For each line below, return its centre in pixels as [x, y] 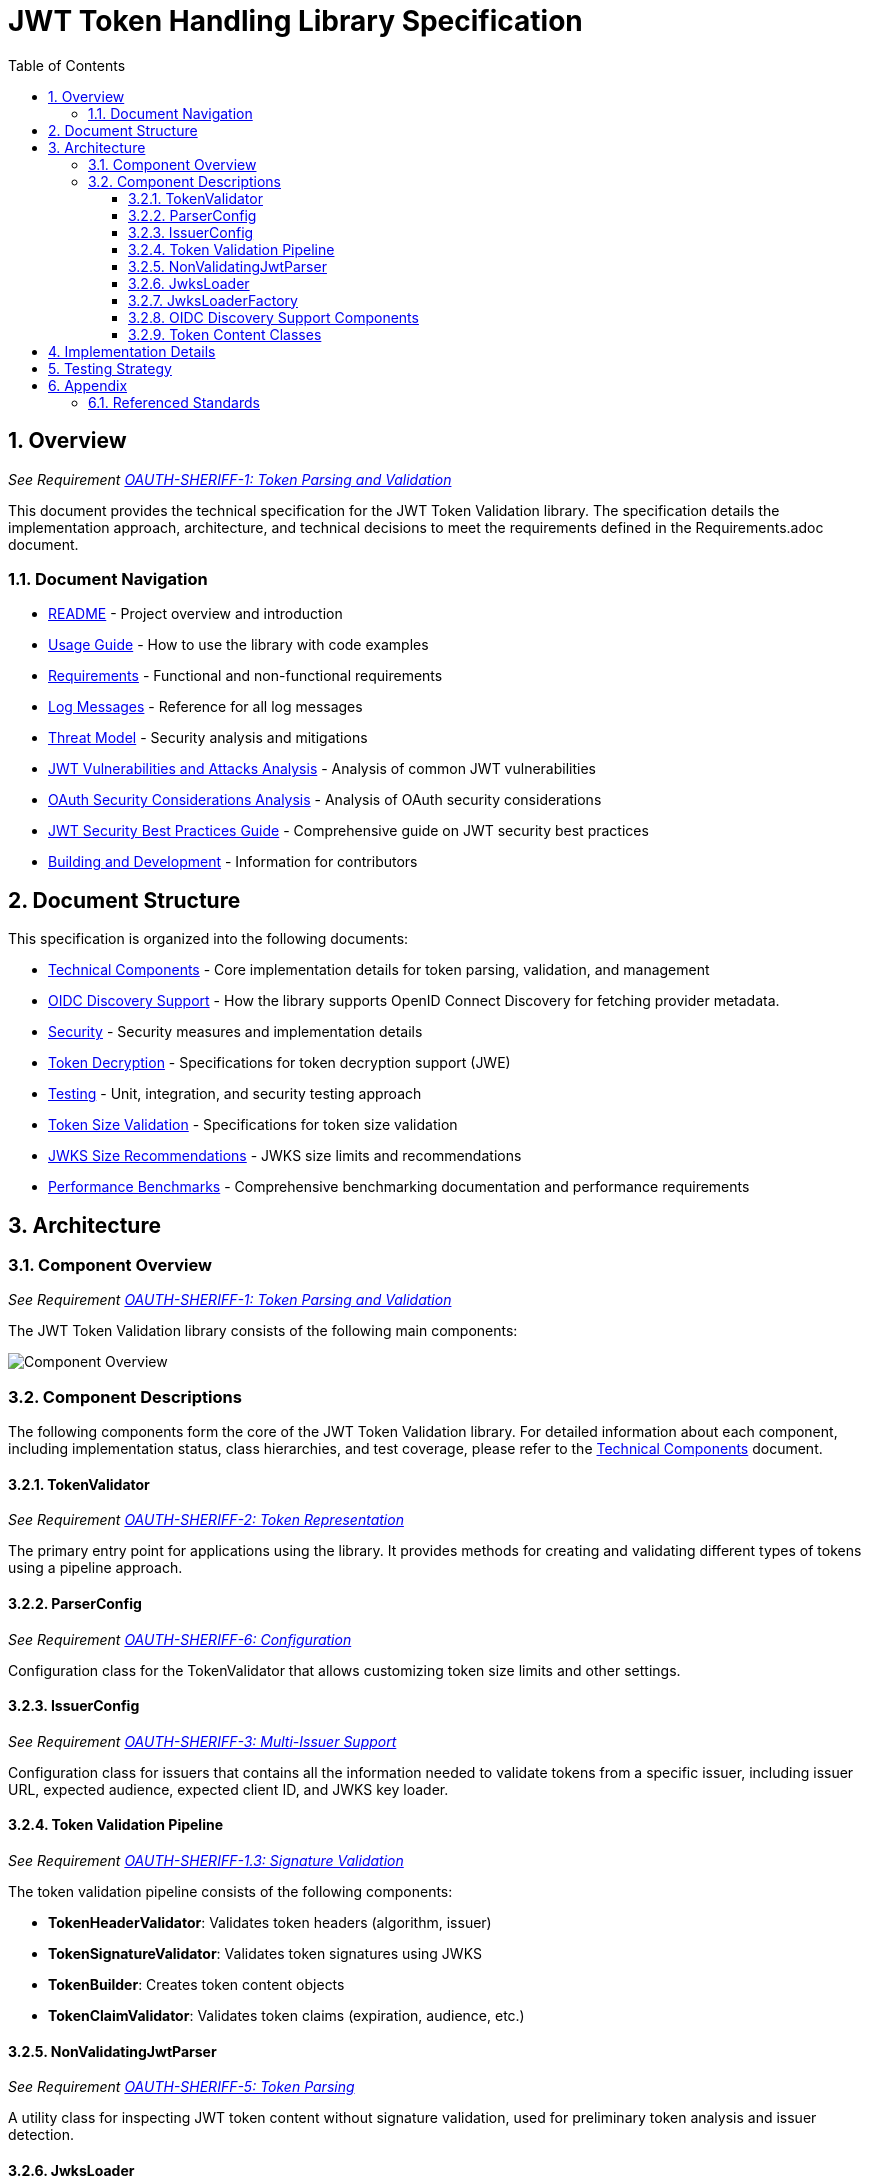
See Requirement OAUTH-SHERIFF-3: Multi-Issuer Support [202, 1741]
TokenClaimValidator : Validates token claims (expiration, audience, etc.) [286, 2016]
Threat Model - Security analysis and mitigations [208, 738]
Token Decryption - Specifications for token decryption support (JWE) [279, 1063]
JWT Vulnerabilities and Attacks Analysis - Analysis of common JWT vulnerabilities [322, 769]
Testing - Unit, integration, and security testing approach [235, 1094]
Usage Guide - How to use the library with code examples [238, 645]
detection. [41, 2135]
